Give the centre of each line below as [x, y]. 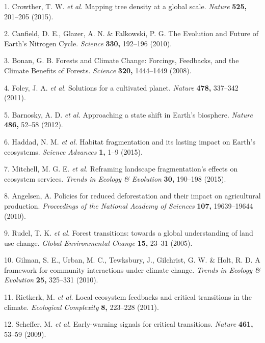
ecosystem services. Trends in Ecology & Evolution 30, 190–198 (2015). [115, 178]
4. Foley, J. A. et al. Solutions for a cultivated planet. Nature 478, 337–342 [121, 87]
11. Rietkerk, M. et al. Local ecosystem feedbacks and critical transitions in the [128, 297]
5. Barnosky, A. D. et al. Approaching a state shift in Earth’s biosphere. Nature [128, 114]
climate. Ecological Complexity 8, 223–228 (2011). [82, 307]
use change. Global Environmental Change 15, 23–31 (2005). [98, 242]
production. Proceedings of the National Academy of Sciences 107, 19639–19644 [129, 205]
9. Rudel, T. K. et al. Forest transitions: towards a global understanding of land [129, 233]
